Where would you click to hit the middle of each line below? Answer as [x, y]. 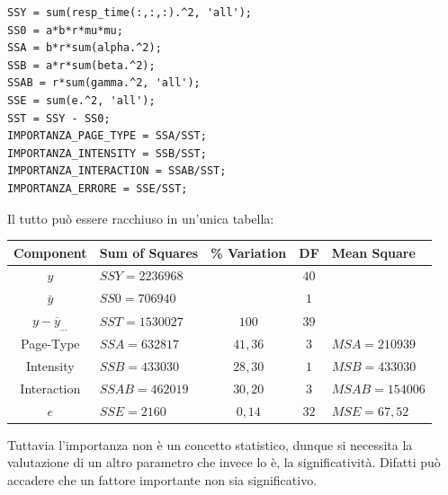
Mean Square [373, 252]
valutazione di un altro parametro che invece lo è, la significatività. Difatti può [224, 462]
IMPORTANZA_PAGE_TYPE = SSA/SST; [107, 136]
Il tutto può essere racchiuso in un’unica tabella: [141, 218]
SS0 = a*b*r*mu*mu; [65, 30]
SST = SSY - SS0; [59, 118]
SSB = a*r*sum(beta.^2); [81, 65]
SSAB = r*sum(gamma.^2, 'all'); [104, 83]
